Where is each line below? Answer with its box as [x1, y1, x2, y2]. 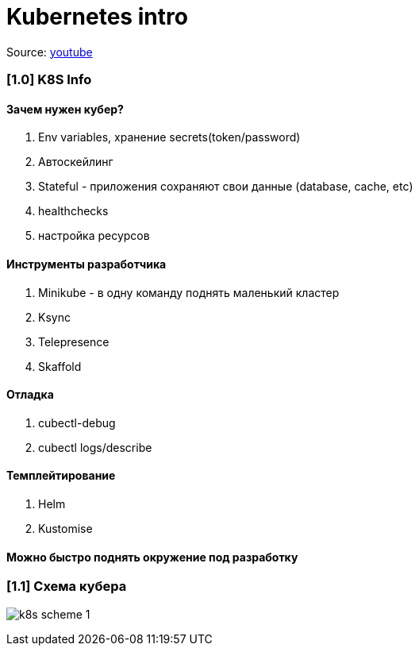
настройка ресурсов [38, 229, 150, 243]
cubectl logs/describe [38, 440, 152, 454]
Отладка [6, 388, 54, 402]
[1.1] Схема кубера [6, 578, 127, 595]
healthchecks [38, 204, 109, 218]
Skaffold [38, 359, 82, 373]
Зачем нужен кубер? [6, 102, 124, 116]
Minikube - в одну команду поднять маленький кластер [38, 285, 340, 299]
